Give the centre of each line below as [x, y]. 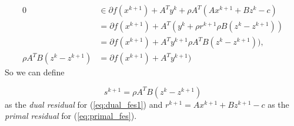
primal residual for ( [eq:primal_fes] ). [71, 116]
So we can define [35, 72]
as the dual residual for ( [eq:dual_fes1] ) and [84, 104]
